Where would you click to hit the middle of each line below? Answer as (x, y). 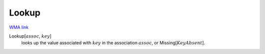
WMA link (19, 27)
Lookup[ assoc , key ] (30, 36)
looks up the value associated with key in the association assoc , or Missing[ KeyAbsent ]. (113, 43)
